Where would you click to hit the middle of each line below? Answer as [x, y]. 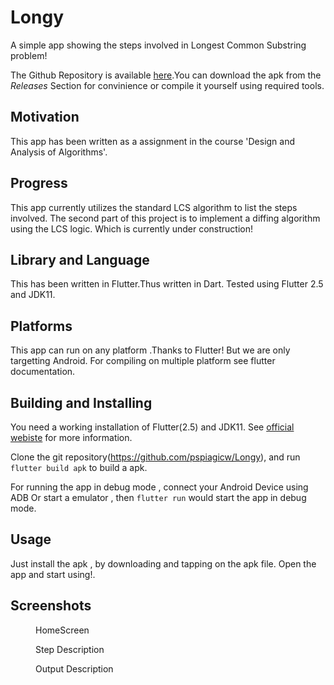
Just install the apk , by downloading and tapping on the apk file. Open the [163, 563]
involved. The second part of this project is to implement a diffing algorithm [165, 218]
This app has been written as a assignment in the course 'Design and [153, 141]
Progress [39, 183]
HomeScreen [62, 630]
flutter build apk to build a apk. [79, 467]
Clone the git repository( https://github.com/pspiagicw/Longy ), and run [155, 457]
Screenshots [51, 606]
